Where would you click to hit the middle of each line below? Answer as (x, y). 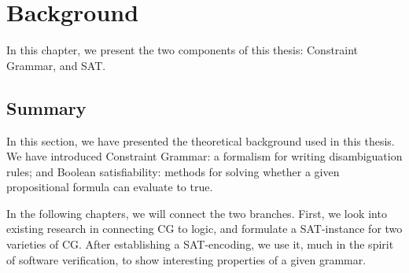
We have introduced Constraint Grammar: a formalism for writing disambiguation (204, 156)
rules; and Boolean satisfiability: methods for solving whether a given (173, 171)
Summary (46, 107)
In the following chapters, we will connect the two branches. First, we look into (197, 213)
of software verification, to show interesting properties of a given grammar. (186, 259)
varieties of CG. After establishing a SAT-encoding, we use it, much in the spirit (200, 244)
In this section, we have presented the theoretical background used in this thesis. (201, 140)
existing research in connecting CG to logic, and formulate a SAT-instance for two (204, 229)
